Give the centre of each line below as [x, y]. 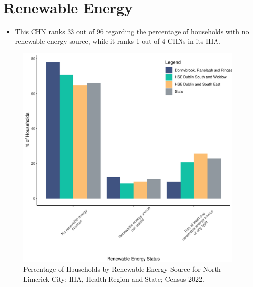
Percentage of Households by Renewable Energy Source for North [122, 269]
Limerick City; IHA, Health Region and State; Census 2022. [114, 278]
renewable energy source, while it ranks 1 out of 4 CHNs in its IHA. [118, 41]
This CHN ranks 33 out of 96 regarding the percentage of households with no [132, 31]
